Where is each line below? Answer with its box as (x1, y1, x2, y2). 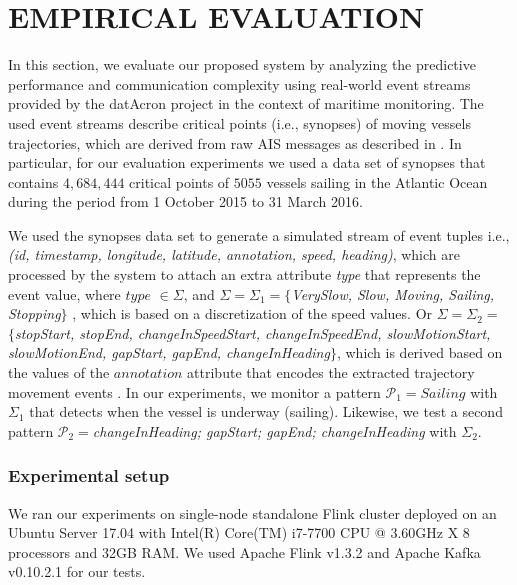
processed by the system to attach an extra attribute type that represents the (8, 264, 481, 285)
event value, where (8, 283, 121, 304)
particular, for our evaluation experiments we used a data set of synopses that (8, 152, 486, 173)
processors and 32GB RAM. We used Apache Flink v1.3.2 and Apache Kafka (8, 541, 481, 562)
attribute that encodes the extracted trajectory (187, 362, 475, 383)
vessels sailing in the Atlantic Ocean (266, 171, 488, 192)
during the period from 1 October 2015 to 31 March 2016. (8, 191, 363, 212)
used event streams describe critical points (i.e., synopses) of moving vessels (8, 112, 471, 133)
